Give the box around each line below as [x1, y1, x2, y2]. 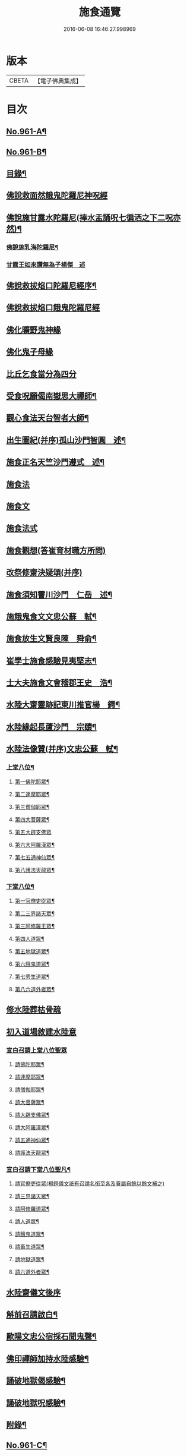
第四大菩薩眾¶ [14, 815, 50, 823]
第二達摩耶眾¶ [14, 790, 50, 798]
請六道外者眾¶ [14, 1268, 50, 1275]
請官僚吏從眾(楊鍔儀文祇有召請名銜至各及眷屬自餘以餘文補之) [14, 1180, 165, 1187]
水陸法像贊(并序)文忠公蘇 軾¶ [6, 744, 119, 754]
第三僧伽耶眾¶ [14, 803, 50, 810]
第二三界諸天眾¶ [14, 910, 55, 917]
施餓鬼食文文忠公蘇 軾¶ [6, 612, 97, 622]
